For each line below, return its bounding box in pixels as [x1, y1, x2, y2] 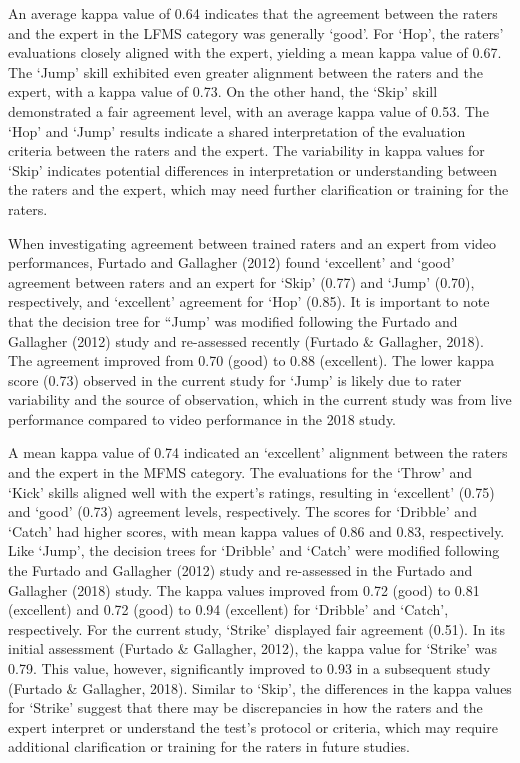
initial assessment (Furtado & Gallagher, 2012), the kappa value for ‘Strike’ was [8, 638, 497, 659]
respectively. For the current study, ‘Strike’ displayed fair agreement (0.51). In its [8, 618, 506, 639]
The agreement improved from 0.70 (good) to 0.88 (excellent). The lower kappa [8, 350, 495, 371]
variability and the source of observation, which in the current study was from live [8, 389, 512, 410]
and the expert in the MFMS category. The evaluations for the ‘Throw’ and [8, 462, 473, 483]
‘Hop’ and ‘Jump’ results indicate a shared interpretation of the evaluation [8, 120, 466, 141]
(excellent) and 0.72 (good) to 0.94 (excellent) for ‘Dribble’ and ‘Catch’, [8, 599, 449, 620]
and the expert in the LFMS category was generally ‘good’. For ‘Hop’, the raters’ [8, 22, 504, 43]
